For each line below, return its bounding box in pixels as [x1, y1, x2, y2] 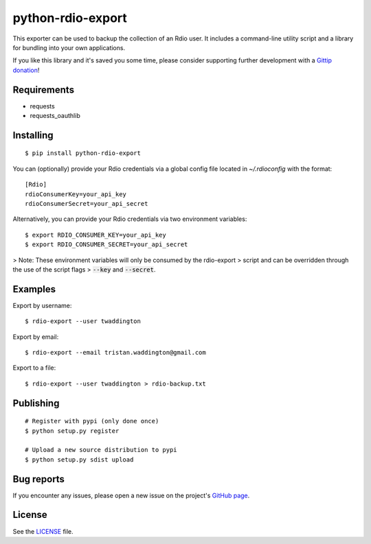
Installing [12, 129, 54, 141]
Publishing [12, 397, 60, 409]
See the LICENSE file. [12, 527, 74, 535]
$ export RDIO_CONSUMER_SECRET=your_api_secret [25, 241, 188, 248]
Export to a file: [12, 364, 56, 372]
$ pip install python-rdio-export [25, 150, 141, 157]
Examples [12, 283, 56, 295]
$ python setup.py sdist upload [25, 456, 134, 463]
